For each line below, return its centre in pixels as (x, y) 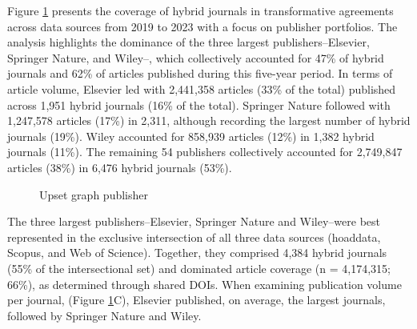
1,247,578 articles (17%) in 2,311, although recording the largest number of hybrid (209, 120)
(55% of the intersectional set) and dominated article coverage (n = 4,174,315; (199, 268)
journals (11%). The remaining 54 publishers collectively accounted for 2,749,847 (205, 152)
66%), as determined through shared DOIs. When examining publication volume (204, 284)
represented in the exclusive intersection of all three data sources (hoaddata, (194, 237)
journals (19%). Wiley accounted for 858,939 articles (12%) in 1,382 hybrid (191, 136)
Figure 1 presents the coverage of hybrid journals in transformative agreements (200, 10)
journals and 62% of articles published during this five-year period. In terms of (200, 73)
